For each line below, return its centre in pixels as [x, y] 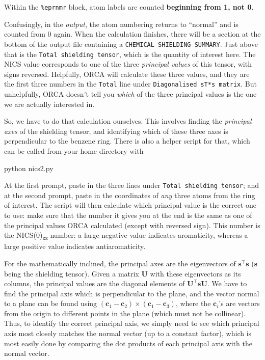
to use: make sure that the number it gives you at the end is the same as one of [128, 215]
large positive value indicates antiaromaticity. [75, 246]
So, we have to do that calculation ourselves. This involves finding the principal [128, 121]
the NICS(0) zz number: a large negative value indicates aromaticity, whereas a [126, 236]
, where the [193, 303]
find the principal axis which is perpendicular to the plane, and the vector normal [132, 293]
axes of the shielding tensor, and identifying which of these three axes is [116, 131]
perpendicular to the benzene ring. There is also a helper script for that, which [127, 141]
